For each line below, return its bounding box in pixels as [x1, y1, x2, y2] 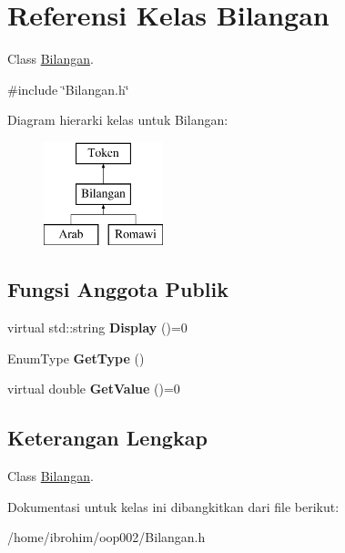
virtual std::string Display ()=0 [7, 318, 188, 337]
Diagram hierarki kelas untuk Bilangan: [7, 110, 228, 129]
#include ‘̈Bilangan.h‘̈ [7, 79, 129, 98]
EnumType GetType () [7, 348, 145, 367]
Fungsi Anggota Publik [7, 275, 228, 303]
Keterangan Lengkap [7, 424, 208, 452]
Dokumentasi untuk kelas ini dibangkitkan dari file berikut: [7, 497, 340, 516]
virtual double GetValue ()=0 [7, 379, 180, 398]
